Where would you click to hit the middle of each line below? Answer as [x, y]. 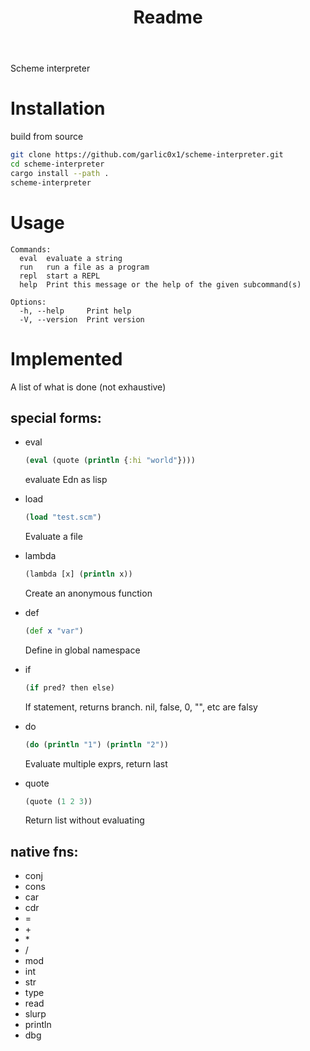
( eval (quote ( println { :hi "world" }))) [110, 461]
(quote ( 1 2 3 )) [58, 801]
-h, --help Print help [75, 311]
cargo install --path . [60, 173]
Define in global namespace [82, 650]
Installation [58, 108]
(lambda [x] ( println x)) [78, 574]
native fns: [44, 851]
